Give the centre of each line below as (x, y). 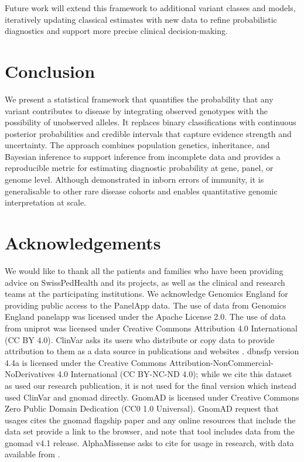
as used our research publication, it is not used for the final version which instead (151, 385)
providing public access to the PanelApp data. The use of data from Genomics (146, 305)
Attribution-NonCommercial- (221, 362)
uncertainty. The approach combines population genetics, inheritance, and (137, 145)
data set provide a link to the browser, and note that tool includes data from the (150, 431)
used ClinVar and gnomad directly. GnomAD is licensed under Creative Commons (152, 397)
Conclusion (50, 71)
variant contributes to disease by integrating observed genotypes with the (136, 110)
